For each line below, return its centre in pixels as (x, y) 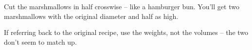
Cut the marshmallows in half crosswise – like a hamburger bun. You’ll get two (122, 6)
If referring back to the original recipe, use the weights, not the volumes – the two (126, 32)
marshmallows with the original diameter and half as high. (91, 16)
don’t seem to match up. (40, 42)
